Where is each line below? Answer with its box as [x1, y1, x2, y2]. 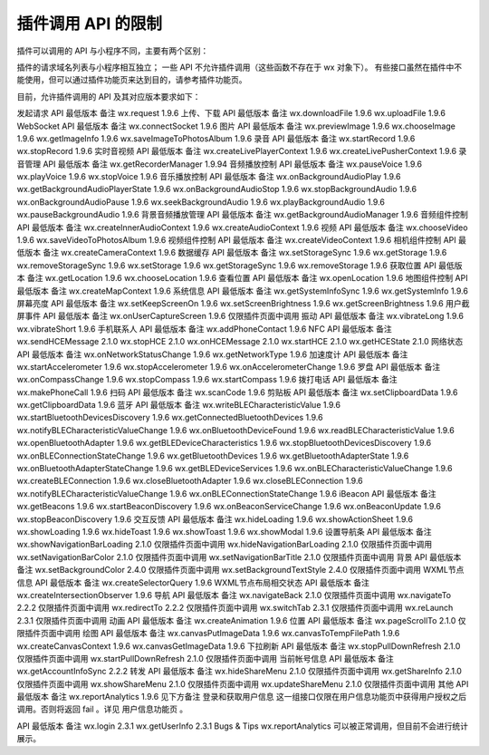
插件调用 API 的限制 [16, 14, 163, 34]
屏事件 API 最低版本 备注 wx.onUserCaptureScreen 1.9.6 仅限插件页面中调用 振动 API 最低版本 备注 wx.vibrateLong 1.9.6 [16, 311, 464, 322]
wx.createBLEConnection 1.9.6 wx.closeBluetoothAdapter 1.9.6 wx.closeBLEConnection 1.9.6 [16, 476, 364, 487]
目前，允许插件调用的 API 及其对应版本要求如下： [16, 91, 201, 102]
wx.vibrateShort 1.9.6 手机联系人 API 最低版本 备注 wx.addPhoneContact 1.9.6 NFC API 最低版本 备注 [16, 323, 393, 334]
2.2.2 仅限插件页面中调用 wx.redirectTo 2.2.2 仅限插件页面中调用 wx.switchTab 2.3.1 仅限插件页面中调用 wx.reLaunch [16, 603, 454, 614]
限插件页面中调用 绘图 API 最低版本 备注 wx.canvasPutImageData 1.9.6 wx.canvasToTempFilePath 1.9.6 [16, 628, 400, 639]
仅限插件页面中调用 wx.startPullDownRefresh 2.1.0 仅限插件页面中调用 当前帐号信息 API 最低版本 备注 [16, 653, 394, 663]
